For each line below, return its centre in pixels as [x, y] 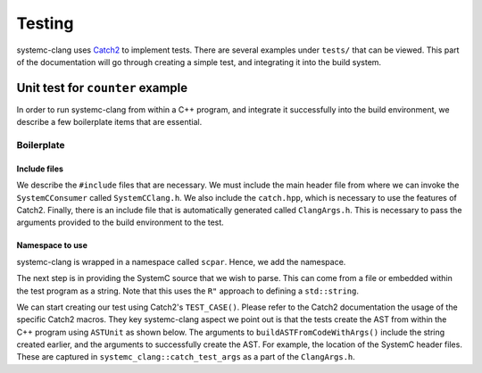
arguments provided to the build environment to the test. [120, 222]
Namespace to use [52, 245]
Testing [45, 23]
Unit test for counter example [102, 88]
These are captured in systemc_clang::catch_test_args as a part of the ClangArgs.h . [186, 357]
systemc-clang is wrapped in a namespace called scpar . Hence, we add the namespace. [181, 261]
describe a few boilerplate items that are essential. [109, 122]
